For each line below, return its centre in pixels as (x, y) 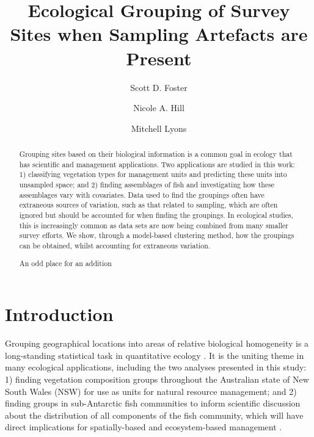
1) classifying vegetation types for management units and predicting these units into (153, 174)
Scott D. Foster (159, 87)
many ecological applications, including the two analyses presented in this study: (156, 367)
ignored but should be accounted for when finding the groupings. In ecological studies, (156, 215)
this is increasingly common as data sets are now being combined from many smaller (154, 225)
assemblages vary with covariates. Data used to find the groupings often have (142, 194)
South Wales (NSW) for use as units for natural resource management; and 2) (151, 391)
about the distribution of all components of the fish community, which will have (154, 415)
